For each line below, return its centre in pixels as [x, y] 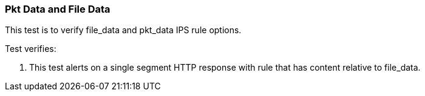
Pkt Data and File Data [58, 9]
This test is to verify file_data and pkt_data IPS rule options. [123, 30]
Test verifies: [31, 49]
